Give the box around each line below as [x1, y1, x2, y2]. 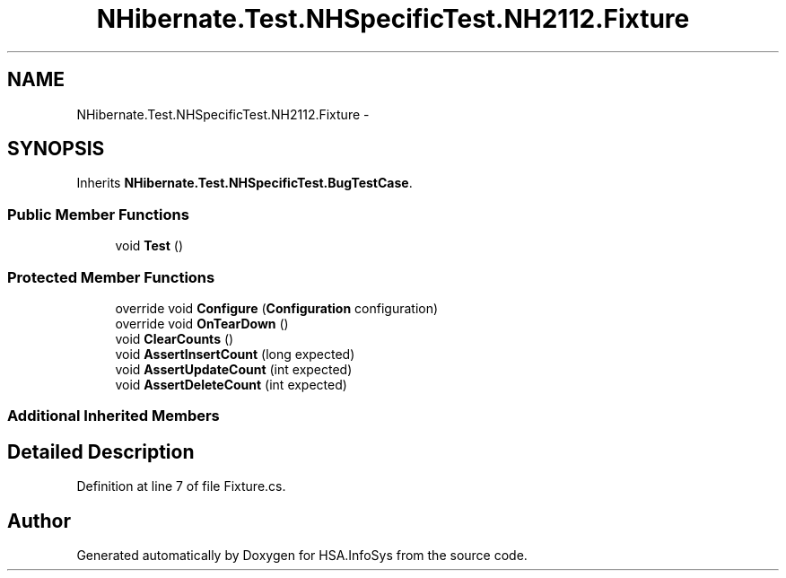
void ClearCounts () [115, 330, 234, 346]
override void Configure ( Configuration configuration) [115, 300, 439, 316]
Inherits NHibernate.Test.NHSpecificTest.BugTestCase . [76, 175, 413, 191]
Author [7, 509, 71, 532]
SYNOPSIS [7, 137, 105, 161]
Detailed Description [7, 440, 195, 463]
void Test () [115, 238, 183, 254]
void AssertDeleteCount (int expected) [115, 376, 347, 392]
